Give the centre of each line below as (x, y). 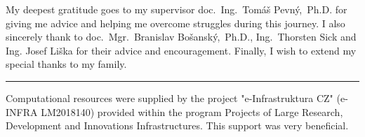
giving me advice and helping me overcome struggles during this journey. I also (175, 23)
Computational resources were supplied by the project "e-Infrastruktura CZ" (170, 98)
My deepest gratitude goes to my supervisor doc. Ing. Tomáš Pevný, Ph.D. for (177, 9)
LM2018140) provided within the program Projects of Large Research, (192, 111)
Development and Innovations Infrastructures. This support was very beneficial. (177, 125)
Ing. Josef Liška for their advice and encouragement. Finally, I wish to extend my (181, 50)
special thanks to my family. (66, 64)
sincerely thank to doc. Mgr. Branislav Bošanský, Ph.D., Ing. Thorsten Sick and (181, 37)
